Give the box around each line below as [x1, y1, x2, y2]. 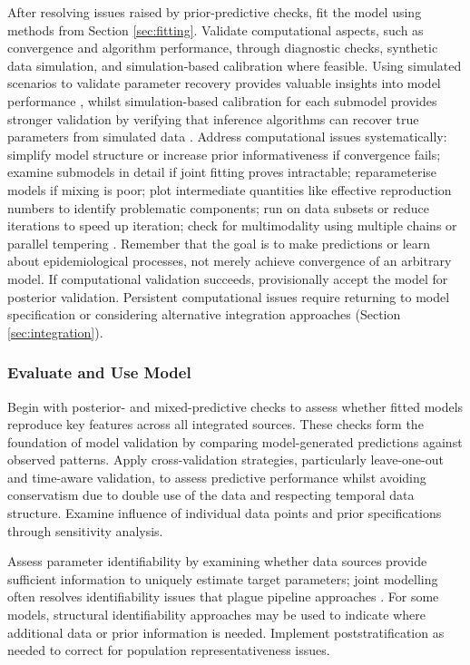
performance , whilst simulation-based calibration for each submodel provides [7, 91, 437, 110]
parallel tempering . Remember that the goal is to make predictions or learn [7, 233, 431, 252]
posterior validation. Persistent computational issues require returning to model [7, 287, 450, 306]
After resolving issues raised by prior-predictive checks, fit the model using [7, 3, 422, 21]
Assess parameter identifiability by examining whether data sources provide [7, 552, 427, 571]
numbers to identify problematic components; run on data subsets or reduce [7, 198, 429, 217]
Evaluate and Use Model [7, 361, 191, 384]
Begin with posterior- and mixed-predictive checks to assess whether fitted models [7, 396, 464, 416]
